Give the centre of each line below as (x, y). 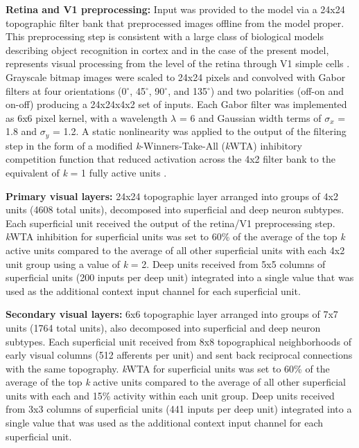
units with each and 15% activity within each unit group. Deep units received (170, 395)
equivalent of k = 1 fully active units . (86, 172)
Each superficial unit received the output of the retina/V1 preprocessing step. (170, 223)
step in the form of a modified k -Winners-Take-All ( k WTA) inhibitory (154, 145)
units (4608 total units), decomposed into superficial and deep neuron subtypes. (175, 209)
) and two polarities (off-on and (277, 90)
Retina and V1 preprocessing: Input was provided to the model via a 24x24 (175, 9)
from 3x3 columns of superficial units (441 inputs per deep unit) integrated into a (179, 409)
